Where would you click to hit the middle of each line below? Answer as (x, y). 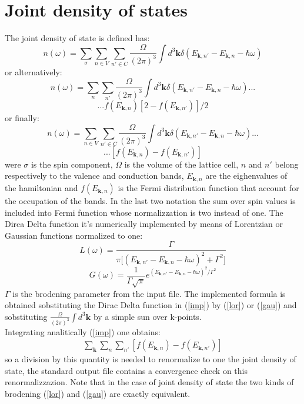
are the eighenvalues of (246, 176)
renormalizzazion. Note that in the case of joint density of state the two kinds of (149, 382)
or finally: (22, 117)
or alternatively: (34, 72)
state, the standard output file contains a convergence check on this (126, 370)
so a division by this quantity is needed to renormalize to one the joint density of (151, 359)
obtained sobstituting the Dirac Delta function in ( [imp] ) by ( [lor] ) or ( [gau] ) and (151, 305)
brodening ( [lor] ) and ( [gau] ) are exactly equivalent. (98, 394)
